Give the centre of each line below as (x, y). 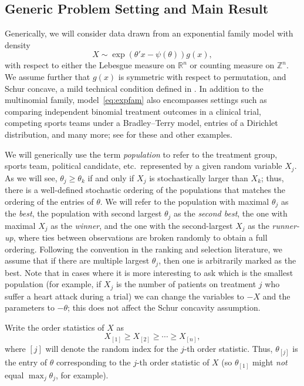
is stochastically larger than (199, 177)
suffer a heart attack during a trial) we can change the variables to (124, 296)
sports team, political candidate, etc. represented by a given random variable (143, 166)
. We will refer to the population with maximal (185, 201)
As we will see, (31, 177)
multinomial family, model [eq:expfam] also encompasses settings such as (136, 100)
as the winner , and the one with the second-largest (142, 225)
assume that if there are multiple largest (77, 260)
